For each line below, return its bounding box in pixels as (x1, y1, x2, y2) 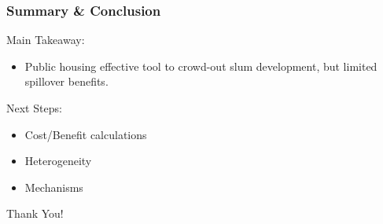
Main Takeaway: (6, 31, 85, 48)
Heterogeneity (24, 152, 92, 169)
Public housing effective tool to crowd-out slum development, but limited (24, 57, 377, 74)
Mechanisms (24, 178, 83, 195)
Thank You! (6, 205, 64, 222)
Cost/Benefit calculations (24, 126, 147, 142)
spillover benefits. (24, 73, 109, 90)
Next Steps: (6, 100, 62, 116)
